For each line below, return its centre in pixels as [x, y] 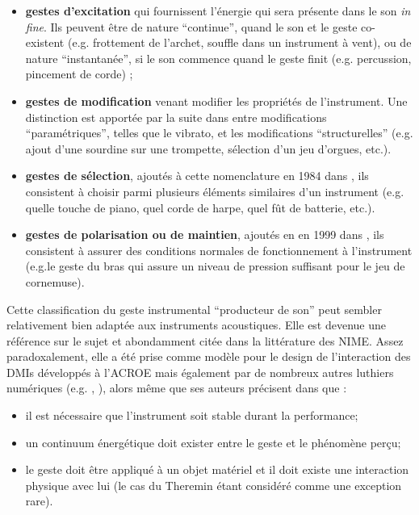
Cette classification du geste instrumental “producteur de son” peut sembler [194, 309]
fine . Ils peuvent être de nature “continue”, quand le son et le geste [191, 26]
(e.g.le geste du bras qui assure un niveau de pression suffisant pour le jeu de [215, 266]
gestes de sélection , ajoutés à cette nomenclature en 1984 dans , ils [197, 176]
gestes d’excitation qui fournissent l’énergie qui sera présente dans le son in [218, 10]
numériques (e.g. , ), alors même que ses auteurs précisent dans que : [177, 388]
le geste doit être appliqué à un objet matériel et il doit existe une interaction [217, 469]
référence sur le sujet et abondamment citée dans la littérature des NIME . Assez [205, 340]
